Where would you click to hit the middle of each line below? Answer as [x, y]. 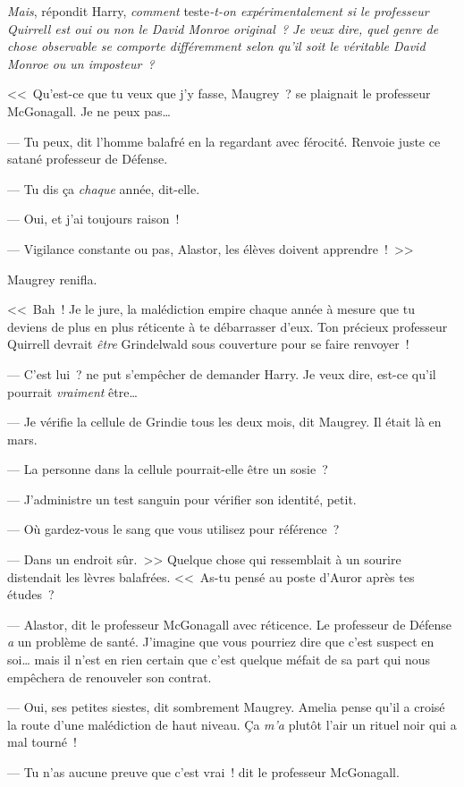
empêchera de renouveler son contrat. [110, 677]
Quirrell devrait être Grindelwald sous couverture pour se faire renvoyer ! [208, 344]
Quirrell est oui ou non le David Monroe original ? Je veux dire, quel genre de [223, 28]
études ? [31, 594]
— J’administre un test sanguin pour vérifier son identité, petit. [182, 499]
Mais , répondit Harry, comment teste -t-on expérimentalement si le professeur [218, 11]
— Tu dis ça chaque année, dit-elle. [104, 188]
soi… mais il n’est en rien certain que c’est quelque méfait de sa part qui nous [219, 660]
